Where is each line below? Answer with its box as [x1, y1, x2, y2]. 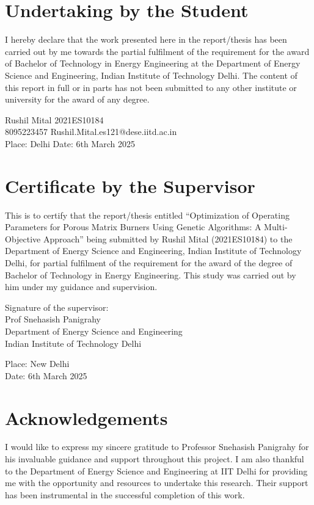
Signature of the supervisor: [5, 300, 109, 313]
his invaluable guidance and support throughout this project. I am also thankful [5, 452, 304, 465]
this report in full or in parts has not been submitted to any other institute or [5, 81, 297, 93]
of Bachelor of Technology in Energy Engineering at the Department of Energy [5, 57, 301, 70]
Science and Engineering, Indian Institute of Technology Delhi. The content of [5, 68, 298, 81]
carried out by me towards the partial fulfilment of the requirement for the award [5, 45, 310, 57]
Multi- [264, 220, 288, 233]
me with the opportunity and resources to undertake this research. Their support [5, 476, 309, 489]
